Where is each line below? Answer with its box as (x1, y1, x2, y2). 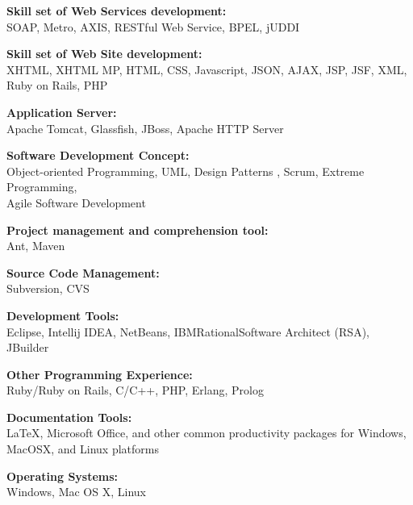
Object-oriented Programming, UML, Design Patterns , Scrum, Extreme (6, 162, 365, 179)
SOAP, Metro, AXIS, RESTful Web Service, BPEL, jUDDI (6, 18, 300, 35)
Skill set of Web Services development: (6, 2, 227, 19)
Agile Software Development (6, 194, 146, 211)
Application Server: (6, 103, 117, 120)
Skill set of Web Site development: (6, 45, 202, 62)
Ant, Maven (6, 237, 65, 254)
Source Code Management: (6, 264, 160, 281)
